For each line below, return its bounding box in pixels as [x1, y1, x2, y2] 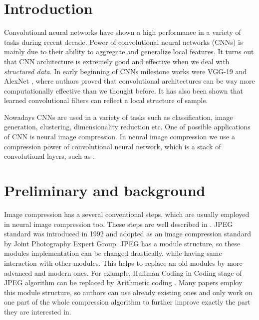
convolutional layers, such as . [4, 151, 95, 161]
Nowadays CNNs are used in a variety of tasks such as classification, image [4, 111, 233, 122]
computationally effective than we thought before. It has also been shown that [4, 85, 243, 96]
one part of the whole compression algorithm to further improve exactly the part [4, 297, 251, 307]
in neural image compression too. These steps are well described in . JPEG [4, 218, 233, 229]
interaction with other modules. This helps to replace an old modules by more [4, 257, 243, 268]
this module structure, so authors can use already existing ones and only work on [4, 287, 253, 297]
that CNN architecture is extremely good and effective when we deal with [4, 56, 230, 66]
